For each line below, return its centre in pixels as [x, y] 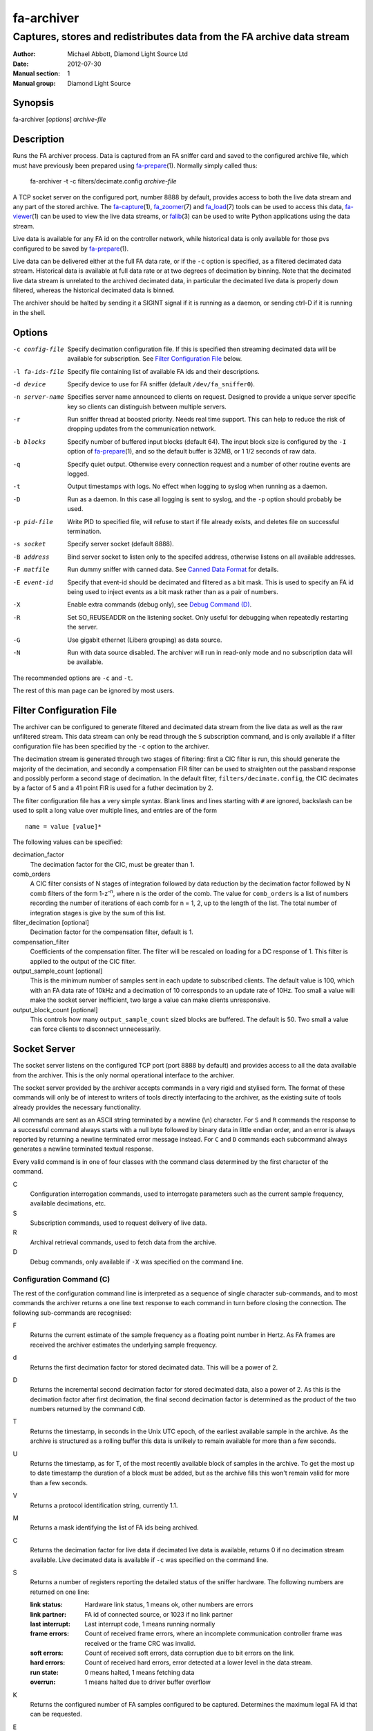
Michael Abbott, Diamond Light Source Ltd [127, 54]
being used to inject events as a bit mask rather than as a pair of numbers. [173, 591]
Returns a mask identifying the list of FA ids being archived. [115, 1527]
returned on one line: [60, 1592]
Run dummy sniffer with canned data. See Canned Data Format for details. [173, 569]
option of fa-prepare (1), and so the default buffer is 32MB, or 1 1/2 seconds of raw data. [192, 451]
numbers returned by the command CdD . [88, 1409]
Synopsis [34, 103]
